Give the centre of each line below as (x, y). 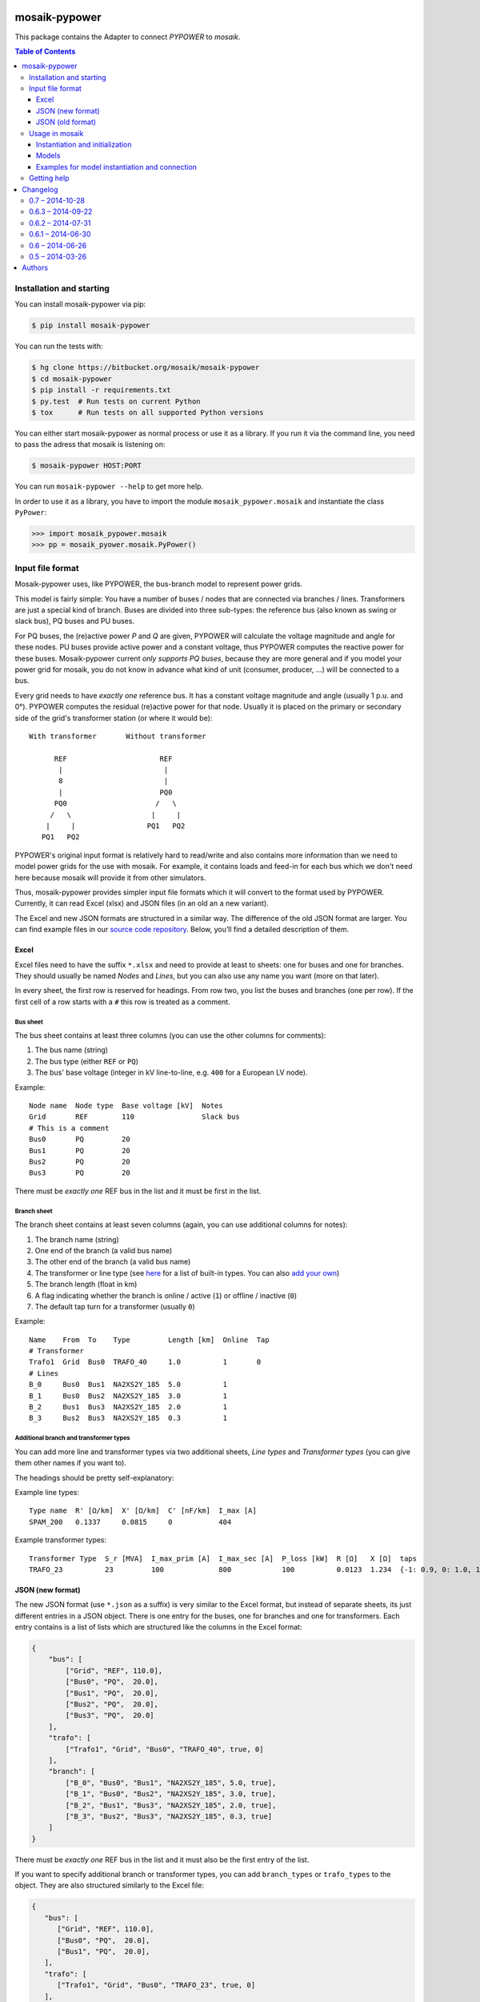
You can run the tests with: (59, 346)
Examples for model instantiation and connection (117, 167)
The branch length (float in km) (86, 1284)
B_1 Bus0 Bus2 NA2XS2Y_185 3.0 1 (128, 1396)
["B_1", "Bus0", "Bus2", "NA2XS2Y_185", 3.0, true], (171, 1794)
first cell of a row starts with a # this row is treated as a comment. (123, 1002)
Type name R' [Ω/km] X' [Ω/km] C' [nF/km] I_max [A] (143, 1511)
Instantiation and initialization (84, 145)
